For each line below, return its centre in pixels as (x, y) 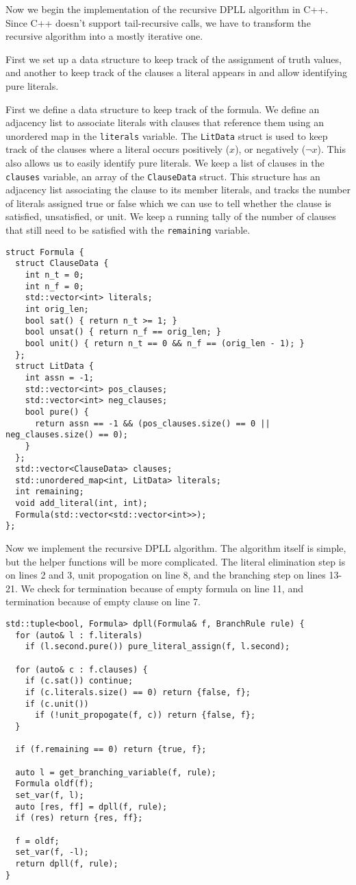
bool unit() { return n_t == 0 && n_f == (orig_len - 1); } (165, 343)
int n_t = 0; (54, 275)
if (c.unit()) (57, 704)
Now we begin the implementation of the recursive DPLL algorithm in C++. (167, 9)
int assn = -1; (59, 377)
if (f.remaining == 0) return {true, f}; (111, 750)
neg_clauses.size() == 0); (67, 435)
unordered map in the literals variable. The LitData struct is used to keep (167, 135)
